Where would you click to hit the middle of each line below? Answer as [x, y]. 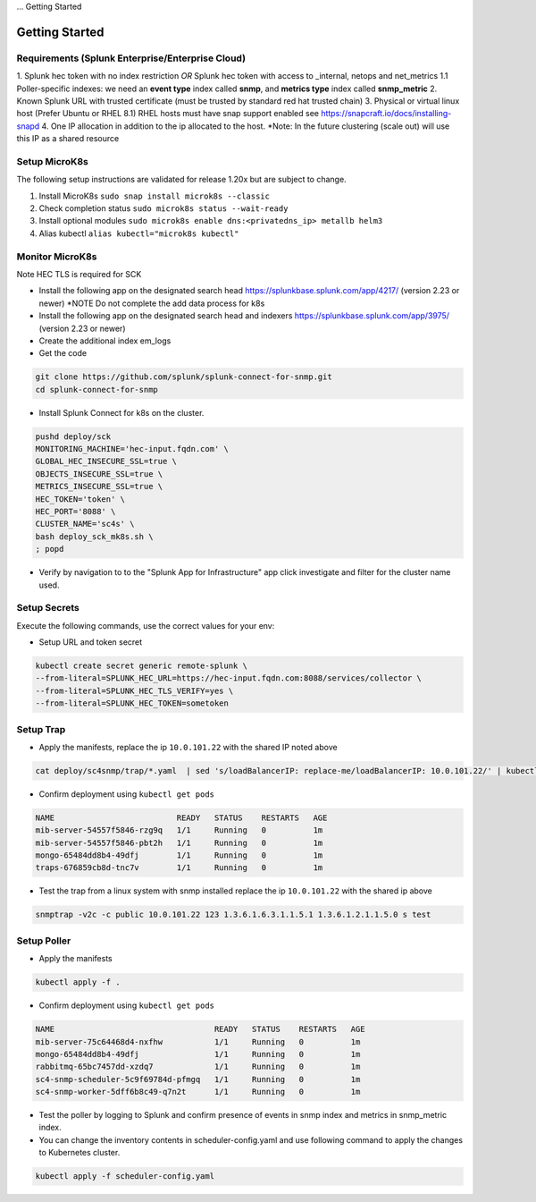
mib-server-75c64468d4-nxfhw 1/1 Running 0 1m [198, 1041]
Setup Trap [41, 729]
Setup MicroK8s [52, 161]
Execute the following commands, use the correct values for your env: [146, 625]
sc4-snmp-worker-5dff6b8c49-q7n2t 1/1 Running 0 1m [198, 1092]
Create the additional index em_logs [105, 341]
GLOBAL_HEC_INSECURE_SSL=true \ [106, 461]
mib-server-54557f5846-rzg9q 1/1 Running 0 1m [179, 830]
